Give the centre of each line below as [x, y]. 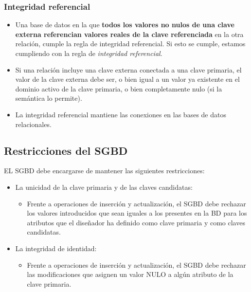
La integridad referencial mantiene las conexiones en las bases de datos [121, 114]
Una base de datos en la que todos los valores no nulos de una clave [125, 25]
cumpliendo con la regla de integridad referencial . [89, 53]
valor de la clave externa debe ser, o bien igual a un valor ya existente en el [127, 79]
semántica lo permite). [49, 98]
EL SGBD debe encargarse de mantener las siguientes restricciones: [104, 171]
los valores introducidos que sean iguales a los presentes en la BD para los [137, 213]
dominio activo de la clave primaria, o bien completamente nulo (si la [119, 88]
